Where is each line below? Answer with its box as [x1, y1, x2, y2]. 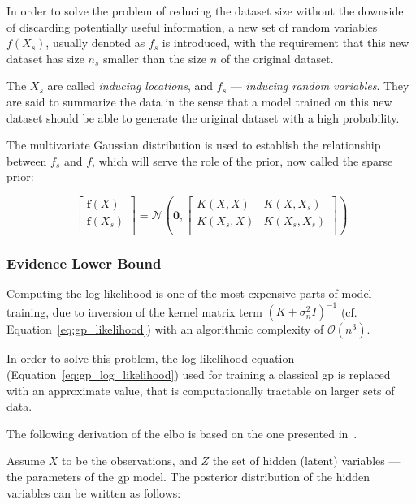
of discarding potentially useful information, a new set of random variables [6, 18, 378, 35]
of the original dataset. [220, 50, 334, 67]
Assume [6, 452, 45, 469]
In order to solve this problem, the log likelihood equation [6, 350, 295, 367]
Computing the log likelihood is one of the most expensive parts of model [6, 285, 372, 302]
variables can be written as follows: [6, 484, 181, 501]
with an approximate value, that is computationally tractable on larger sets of [6, 381, 395, 398]
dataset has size [6, 50, 84, 67]
